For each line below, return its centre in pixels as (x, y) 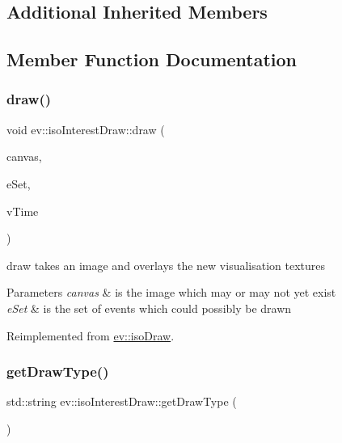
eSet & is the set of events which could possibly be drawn (149, 308)
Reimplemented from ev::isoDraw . (91, 335)
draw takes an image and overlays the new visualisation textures (166, 265)
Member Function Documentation (152, 59)
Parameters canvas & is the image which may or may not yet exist (171, 292)
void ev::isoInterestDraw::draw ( (86, 129)
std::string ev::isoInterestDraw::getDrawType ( (122, 401)
